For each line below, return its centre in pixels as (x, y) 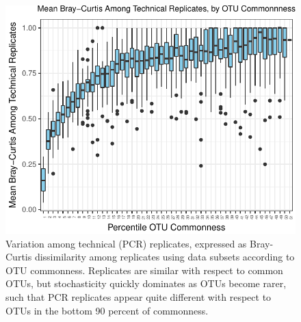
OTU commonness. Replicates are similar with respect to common (144, 270)
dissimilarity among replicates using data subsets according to (165, 257)
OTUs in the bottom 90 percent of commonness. (107, 310)
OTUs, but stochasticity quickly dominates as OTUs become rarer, (146, 283)
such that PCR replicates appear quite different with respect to (139, 296)
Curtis (19, 257)
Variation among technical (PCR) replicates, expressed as (126, 243)
